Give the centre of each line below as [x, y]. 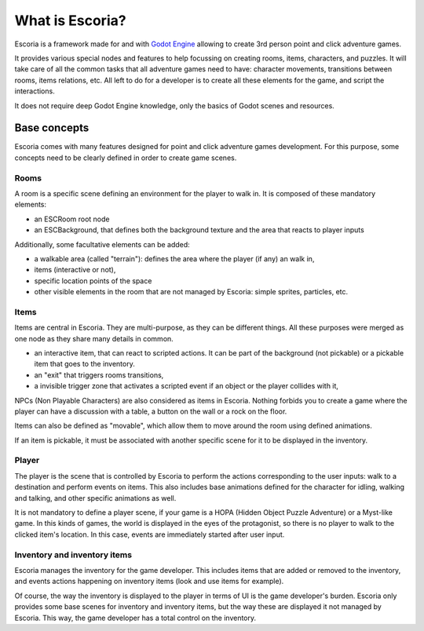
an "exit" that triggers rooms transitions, [99, 375]
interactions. [35, 91]
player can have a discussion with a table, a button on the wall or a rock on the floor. [151, 411]
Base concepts [52, 128]
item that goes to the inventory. [84, 364]
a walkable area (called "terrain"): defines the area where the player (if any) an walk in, [174, 258]
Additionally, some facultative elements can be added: [102, 244]
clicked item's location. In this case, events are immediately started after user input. [150, 534]
